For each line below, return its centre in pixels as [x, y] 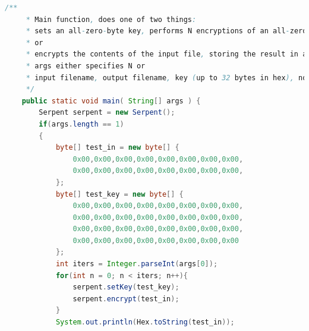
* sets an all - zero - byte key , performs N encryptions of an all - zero [166, 31]
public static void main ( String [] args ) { [111, 101]
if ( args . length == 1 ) [81, 124]
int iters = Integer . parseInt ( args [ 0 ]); [137, 264]
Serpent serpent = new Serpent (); [107, 113]
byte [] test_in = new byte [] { [117, 148]
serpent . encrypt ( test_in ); [126, 299]
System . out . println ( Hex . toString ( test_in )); [145, 322]
